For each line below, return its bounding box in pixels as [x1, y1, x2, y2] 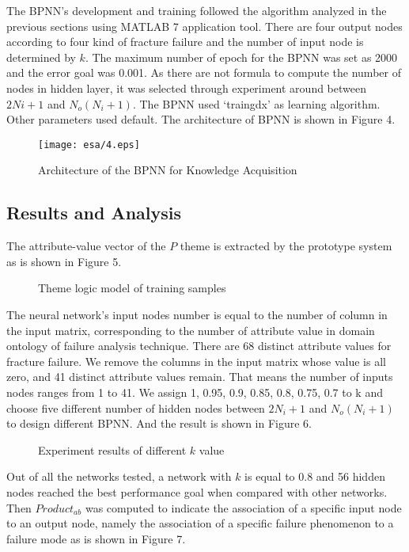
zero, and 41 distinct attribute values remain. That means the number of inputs [6, 368, 393, 385]
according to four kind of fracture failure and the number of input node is [6, 33, 364, 50]
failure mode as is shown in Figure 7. [6, 530, 186, 546]
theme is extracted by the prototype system [180, 238, 392, 254]
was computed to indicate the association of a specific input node [85, 499, 402, 516]
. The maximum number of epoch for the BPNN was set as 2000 [85, 48, 398, 65]
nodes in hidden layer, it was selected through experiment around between [6, 79, 366, 96]
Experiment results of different [38, 441, 187, 458]
